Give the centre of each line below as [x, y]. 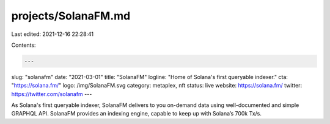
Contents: [24, 45]
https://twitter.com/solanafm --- [52, 94]
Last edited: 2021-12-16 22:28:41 [53, 34]
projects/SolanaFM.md [71, 16]
